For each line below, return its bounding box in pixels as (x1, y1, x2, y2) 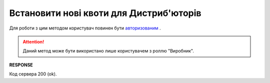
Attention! (22, 38, 44, 44)
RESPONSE (9, 61, 33, 67)
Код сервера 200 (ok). (9, 71, 57, 77)
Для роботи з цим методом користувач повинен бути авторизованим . (9, 25, 161, 31)
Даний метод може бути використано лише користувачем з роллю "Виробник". (22, 48, 194, 54)
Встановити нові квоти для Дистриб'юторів (9, 7, 201, 18)
